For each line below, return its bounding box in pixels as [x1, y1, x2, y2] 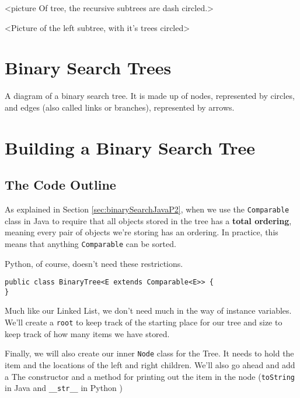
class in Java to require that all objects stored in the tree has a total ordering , [5, 214, 292, 227]
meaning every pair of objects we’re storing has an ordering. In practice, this [5, 226, 278, 238]
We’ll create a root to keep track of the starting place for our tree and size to [5, 316, 282, 328]
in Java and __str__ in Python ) [5, 382, 123, 394]
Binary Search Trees [5, 56, 172, 80]
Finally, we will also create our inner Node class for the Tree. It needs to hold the [5, 347, 294, 359]
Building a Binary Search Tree [5, 135, 256, 159]
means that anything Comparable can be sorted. [5, 237, 176, 249]
